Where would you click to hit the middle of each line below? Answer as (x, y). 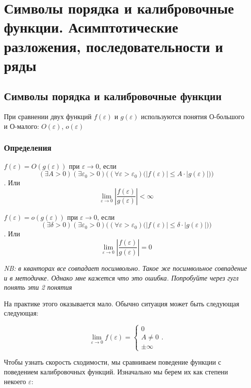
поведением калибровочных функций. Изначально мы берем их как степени (116, 372)
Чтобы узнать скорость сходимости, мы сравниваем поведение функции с (113, 362)
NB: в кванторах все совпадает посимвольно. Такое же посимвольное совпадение (125, 268)
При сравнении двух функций (48, 116)
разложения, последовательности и (114, 46)
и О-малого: (22, 126)
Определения (28, 148)
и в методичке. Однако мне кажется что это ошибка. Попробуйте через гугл (121, 277)
